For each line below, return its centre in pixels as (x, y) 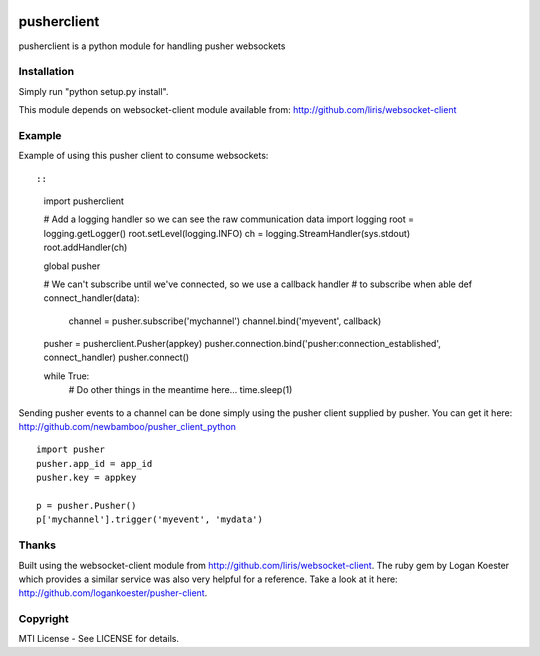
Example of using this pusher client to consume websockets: (143, 156)
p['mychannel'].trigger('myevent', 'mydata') (150, 519)
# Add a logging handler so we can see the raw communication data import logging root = (229, 219)
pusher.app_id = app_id (94, 463)
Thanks (37, 545)
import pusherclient (84, 201)
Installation (46, 72)
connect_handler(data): (91, 298)
